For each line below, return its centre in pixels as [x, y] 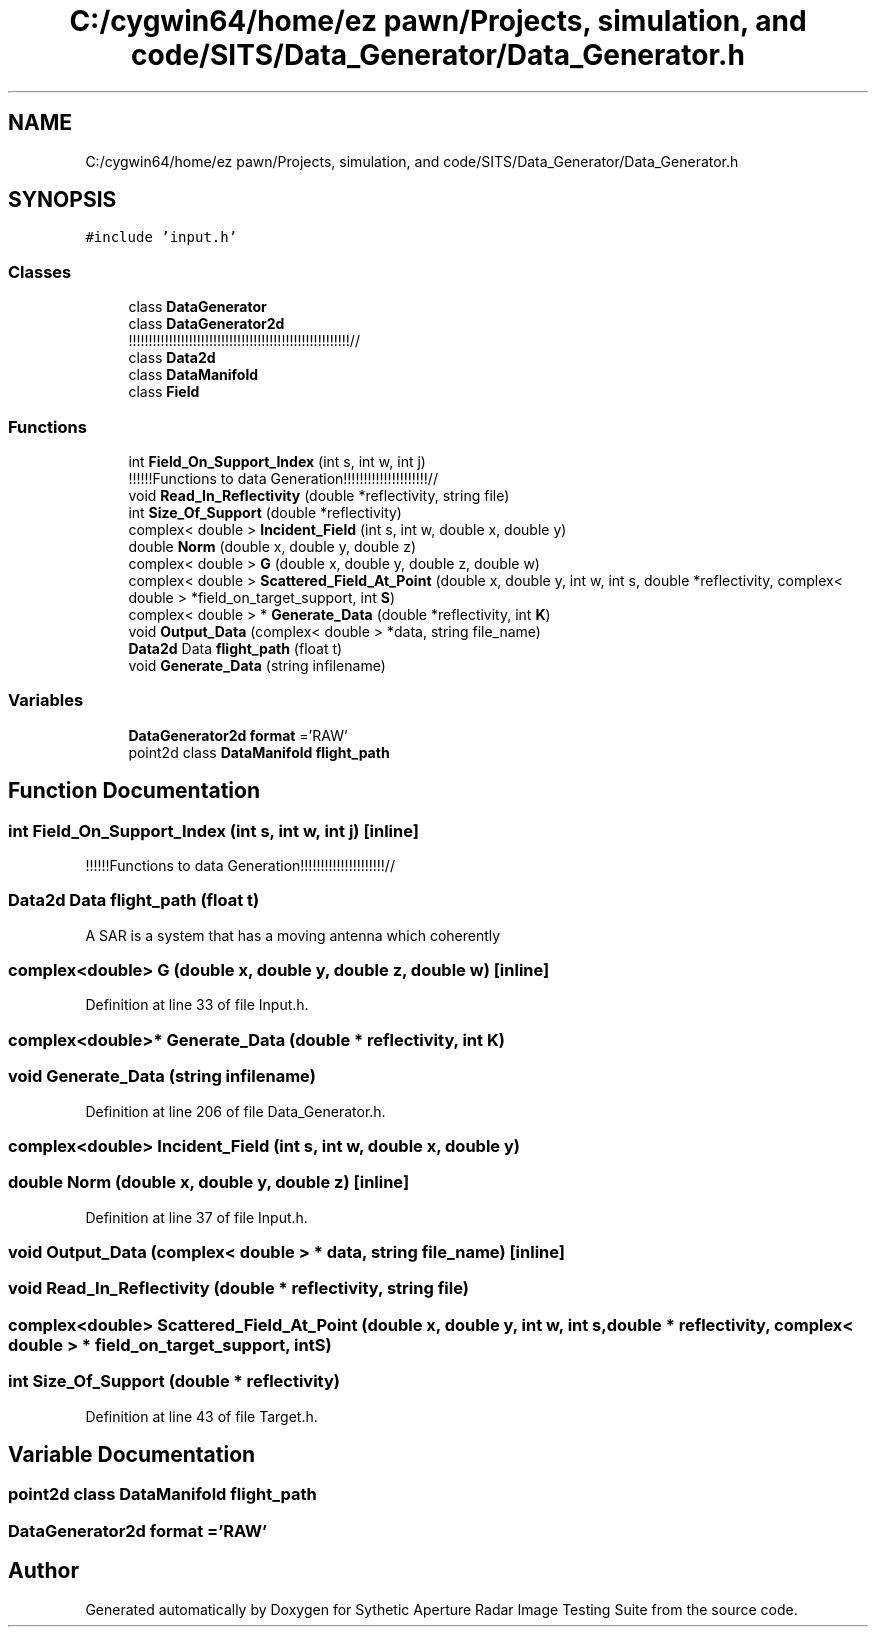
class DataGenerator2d [206, 324]
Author [43, 1571]
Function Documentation [134, 791]
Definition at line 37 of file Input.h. [196, 1217]
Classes [40, 271]
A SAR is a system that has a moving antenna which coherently [293, 935]
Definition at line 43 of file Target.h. [201, 1416]
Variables [46, 700]
